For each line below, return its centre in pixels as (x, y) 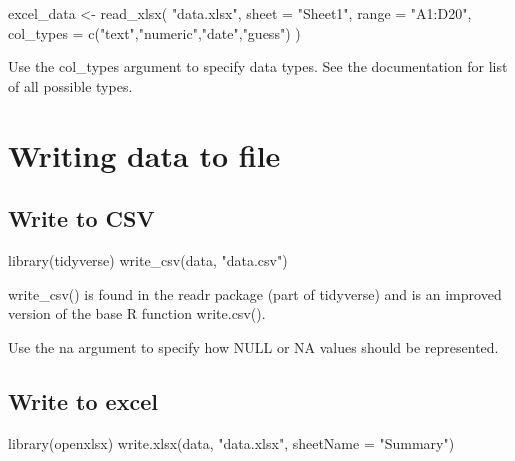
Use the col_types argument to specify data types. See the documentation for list (258, 66)
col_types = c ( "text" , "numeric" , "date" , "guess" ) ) (154, 32)
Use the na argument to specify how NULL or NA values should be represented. (253, 346)
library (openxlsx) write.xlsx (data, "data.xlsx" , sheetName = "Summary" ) (231, 442)
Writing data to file (144, 154)
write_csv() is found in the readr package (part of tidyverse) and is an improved (255, 293)
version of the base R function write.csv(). (137, 313)
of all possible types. (70, 85)
